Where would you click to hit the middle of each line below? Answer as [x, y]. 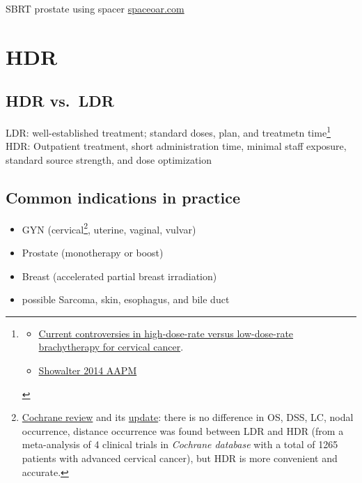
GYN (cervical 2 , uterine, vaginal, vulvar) [109, 228]
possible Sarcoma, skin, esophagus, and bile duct [126, 299]
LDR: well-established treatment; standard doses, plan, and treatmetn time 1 [168, 131]
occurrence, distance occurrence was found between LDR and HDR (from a [183, 430]
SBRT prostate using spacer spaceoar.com [95, 8]
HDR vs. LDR [60, 101]
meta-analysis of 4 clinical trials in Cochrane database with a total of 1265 [180, 444]
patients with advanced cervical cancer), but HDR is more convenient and [180, 458]
